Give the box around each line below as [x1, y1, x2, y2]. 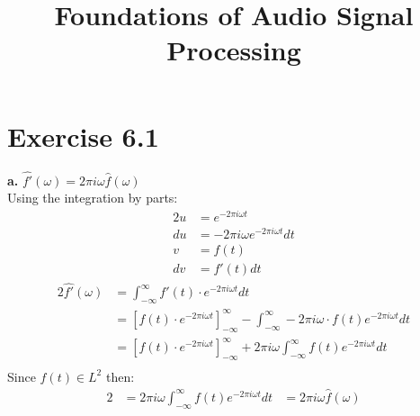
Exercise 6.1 [7, 117, 159, 154]
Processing [166, 32, 301, 68]
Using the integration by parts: [7, 188, 178, 207]
